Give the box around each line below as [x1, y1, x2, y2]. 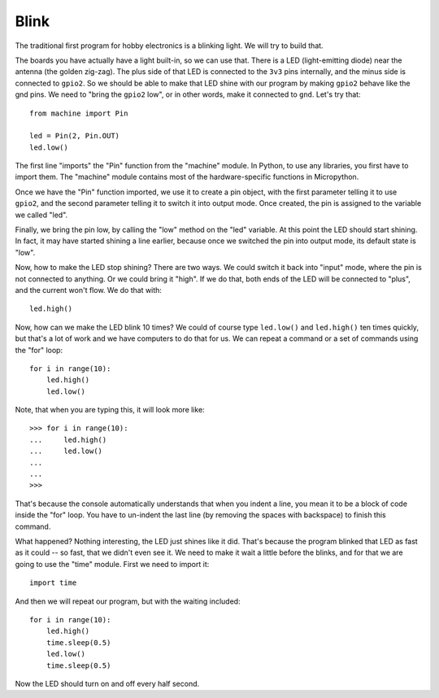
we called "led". [15, 210, 68, 220]
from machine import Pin [29, 108, 128, 118]
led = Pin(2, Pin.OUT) [29, 131, 120, 141]
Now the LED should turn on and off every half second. [15, 678, 200, 688]
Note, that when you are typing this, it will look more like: [15, 405, 205, 415]
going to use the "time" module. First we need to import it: [15, 559, 210, 569]
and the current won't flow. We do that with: [15, 285, 163, 294]
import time [29, 578, 77, 587]
